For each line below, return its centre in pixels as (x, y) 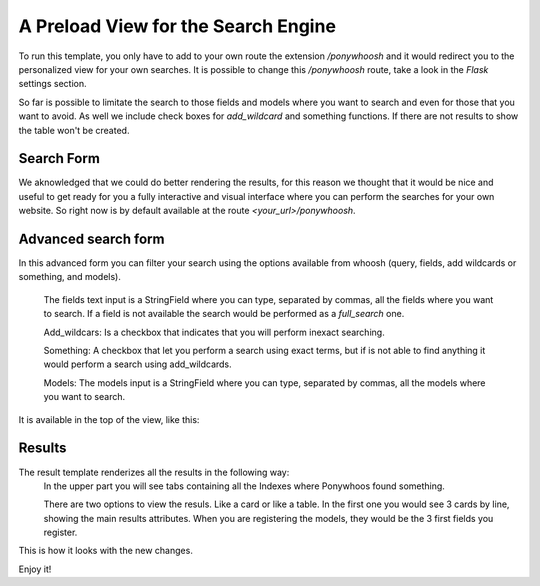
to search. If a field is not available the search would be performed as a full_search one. (224, 314)
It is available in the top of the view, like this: (109, 419)
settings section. (52, 84)
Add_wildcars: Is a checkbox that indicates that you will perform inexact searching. (214, 332)
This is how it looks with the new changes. (106, 551)
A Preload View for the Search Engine (177, 26)
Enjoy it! (35, 569)
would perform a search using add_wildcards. (137, 364)
